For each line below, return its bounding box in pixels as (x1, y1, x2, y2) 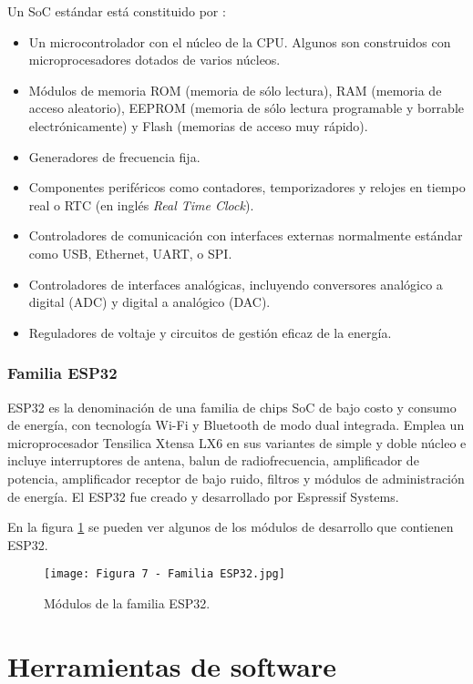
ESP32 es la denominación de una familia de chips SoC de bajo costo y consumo (7, 397, 457, 416)
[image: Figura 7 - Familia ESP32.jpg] (44, 567, 285, 581)
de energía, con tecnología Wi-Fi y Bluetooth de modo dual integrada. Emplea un (7, 415, 465, 434)
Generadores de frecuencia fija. (28, 147, 201, 166)
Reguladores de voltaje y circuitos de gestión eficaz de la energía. (28, 322, 392, 342)
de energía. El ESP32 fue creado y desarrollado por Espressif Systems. (7, 486, 399, 505)
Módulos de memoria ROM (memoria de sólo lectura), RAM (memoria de (28, 80, 442, 99)
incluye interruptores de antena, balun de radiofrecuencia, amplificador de (7, 451, 419, 470)
